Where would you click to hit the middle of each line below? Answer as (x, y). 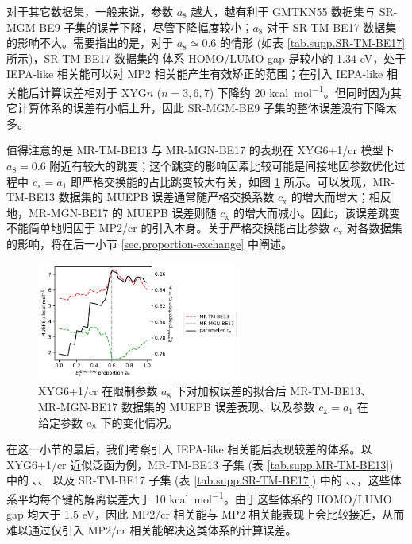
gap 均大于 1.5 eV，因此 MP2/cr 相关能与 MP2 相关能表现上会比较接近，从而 (206, 514)
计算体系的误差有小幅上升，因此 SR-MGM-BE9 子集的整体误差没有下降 (201, 108)
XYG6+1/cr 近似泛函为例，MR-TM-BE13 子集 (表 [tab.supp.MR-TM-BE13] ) (200, 464)
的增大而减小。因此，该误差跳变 (316, 212)
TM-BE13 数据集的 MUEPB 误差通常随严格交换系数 (141, 197)
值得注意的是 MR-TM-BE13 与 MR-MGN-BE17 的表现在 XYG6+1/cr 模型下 (200, 150)
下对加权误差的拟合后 (231, 391)
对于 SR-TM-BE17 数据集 (332, 27)
